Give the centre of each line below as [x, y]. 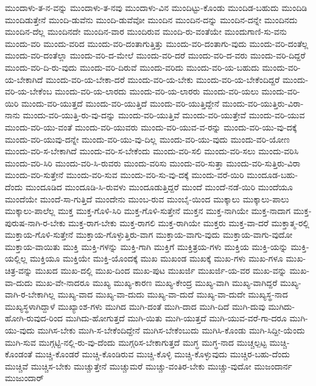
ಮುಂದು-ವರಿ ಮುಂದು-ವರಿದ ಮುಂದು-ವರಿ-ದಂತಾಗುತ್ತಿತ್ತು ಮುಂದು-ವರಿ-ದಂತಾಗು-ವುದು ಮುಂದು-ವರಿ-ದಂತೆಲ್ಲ [157, 43]
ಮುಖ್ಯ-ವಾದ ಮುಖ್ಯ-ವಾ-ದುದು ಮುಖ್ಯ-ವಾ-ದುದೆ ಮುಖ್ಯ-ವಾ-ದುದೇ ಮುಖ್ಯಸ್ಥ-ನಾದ [173, 294]
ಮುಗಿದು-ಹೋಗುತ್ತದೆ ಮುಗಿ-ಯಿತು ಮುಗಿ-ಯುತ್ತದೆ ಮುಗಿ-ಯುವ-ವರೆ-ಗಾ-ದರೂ [176, 318]
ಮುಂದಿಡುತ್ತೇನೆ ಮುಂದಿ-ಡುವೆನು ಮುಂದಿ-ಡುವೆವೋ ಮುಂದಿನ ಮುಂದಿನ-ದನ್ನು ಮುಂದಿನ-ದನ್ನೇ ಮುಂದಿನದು [151, 19]
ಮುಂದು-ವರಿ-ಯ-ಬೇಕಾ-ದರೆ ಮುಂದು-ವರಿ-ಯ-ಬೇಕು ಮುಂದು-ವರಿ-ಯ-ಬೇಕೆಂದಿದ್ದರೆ [163, 79]
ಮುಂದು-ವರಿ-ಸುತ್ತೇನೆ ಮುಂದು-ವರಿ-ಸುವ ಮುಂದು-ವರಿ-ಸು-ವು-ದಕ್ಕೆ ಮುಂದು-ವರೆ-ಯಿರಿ [125, 175]
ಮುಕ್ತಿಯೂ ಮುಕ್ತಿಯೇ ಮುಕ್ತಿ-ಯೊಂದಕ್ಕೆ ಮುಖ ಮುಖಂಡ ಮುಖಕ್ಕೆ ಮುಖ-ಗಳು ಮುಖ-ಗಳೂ [156, 258]
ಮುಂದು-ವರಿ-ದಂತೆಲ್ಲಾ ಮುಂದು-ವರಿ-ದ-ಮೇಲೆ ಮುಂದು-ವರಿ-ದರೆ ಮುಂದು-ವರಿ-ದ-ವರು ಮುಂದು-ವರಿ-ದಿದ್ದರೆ [155, 55]
